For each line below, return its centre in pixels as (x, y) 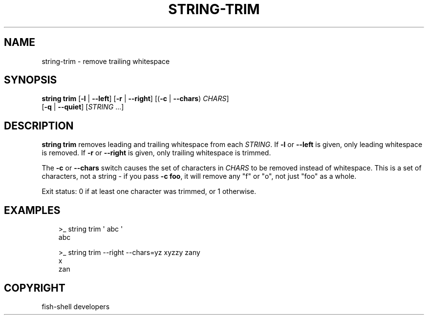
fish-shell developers (76, 306)
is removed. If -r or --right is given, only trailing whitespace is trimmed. (156, 153)
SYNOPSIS (31, 80)
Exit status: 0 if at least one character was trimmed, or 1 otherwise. (149, 191)
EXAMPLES (32, 210)
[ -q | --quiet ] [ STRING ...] (83, 107)
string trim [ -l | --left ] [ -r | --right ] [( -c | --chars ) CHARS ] (135, 99)
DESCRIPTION (39, 126)
